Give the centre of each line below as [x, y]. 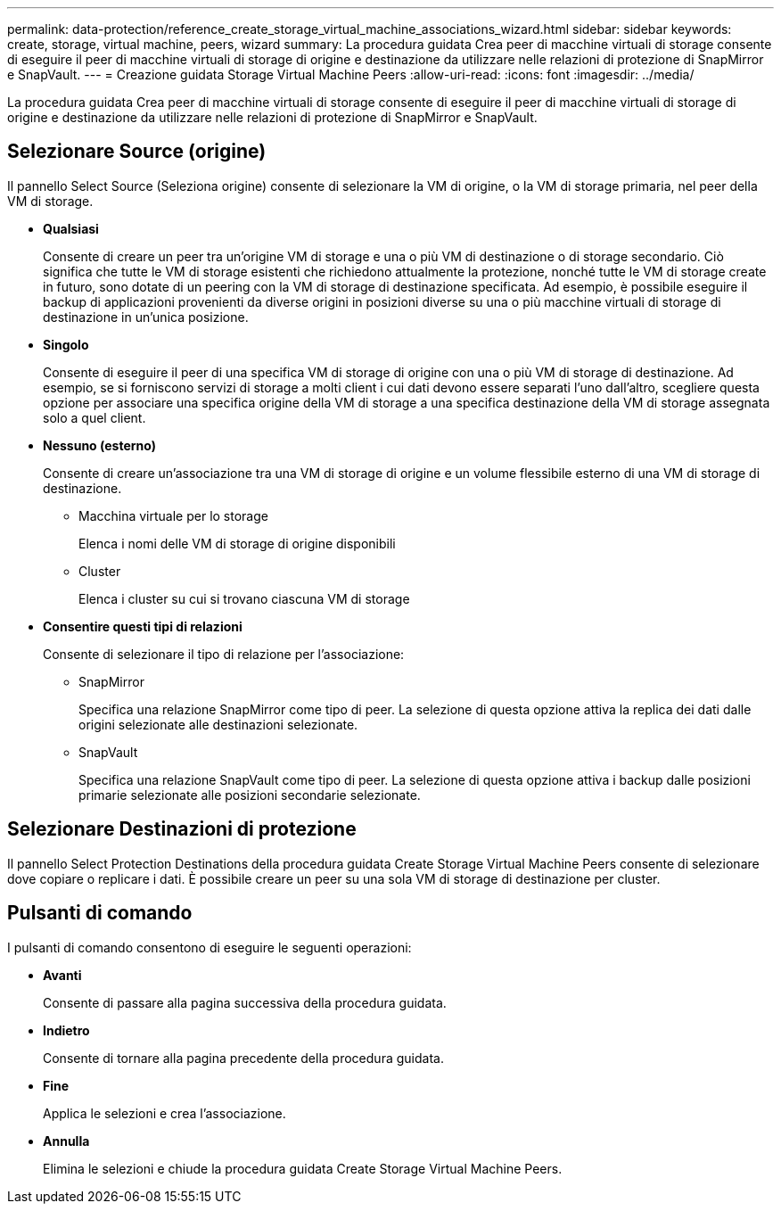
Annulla [66, 1141]
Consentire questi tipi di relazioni [143, 626]
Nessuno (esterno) [99, 445]
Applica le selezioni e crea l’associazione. [164, 1113]
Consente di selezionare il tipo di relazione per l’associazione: [224, 654]
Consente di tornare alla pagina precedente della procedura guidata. [243, 1058]
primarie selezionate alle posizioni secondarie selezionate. [250, 795]
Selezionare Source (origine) [137, 152]
